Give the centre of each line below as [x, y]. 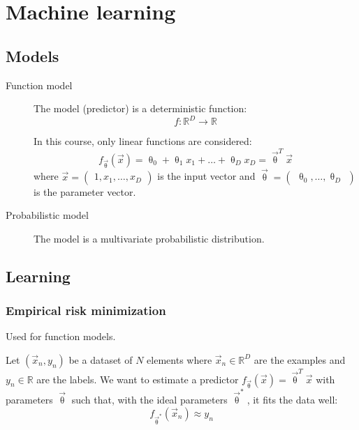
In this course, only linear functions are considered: [143, 141]
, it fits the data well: [292, 400]
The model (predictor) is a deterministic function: [140, 108]
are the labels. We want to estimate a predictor [138, 379]
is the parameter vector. [85, 191]
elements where [179, 359]
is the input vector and [206, 176]
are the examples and [300, 359]
